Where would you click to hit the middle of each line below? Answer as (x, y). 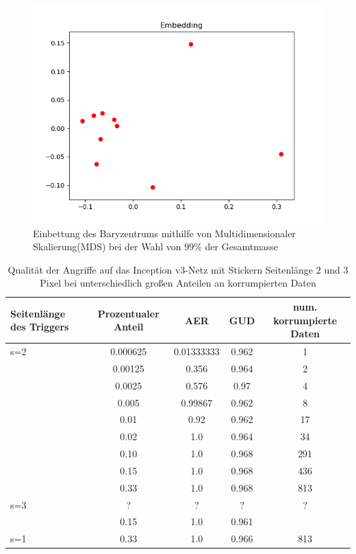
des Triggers (40, 327)
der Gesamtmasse (242, 246)
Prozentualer (128, 313)
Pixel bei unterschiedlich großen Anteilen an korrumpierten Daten (178, 283)
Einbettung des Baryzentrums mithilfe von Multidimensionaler (164, 233)
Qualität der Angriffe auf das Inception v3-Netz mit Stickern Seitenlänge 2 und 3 (178, 269)
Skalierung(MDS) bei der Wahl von (107, 246)
